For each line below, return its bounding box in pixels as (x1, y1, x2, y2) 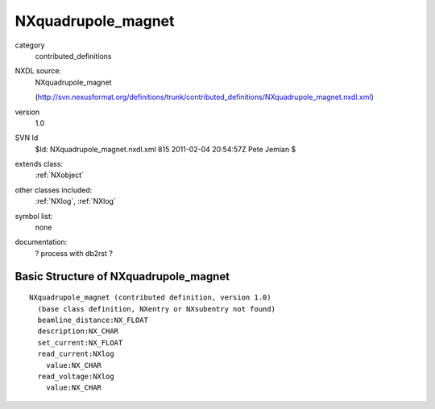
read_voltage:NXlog (37, 371, 114, 381)
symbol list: (14, 211, 53, 221)
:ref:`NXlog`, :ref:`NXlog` (35, 196, 116, 206)
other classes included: (14, 185, 93, 195)
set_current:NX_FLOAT (37, 338, 123, 347)
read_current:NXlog (37, 349, 114, 358)
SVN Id (14, 133, 39, 143)
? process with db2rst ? (35, 248, 113, 258)
